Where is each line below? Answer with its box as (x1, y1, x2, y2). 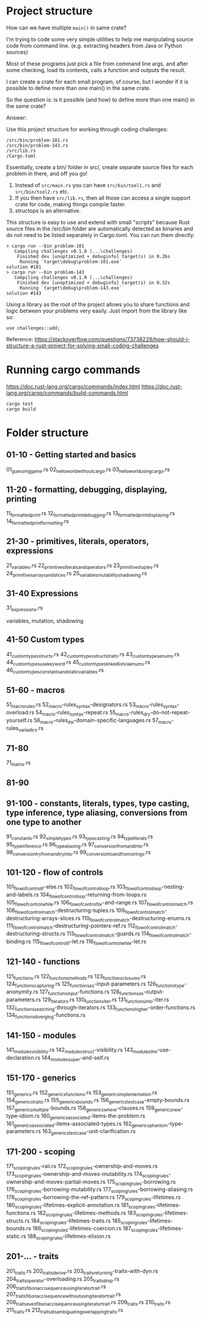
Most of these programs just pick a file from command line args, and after (6, 60, 188, 67)
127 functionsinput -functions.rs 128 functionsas (39, 988, 144, 996)
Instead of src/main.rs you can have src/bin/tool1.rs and (14, 181, 161, 188)
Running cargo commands (6, 363, 141, 377)
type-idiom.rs (6, 1112, 40, 1119)
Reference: (6, 335, 34, 343)
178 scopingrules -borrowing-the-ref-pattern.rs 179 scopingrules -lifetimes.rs (6, 1194, 181, 1202)
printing (6, 494, 37, 505)
